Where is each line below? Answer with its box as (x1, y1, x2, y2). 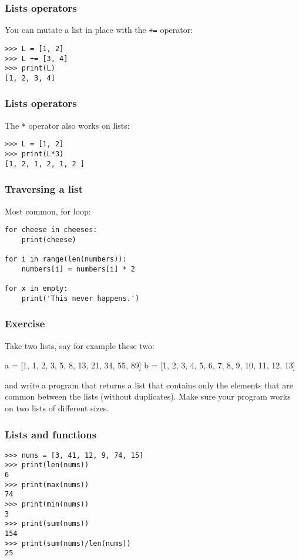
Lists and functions (5, 427, 97, 441)
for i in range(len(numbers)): (5, 255, 127, 264)
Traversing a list (5, 182, 83, 196)
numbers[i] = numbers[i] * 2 (21, 264, 135, 273)
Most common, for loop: (5, 204, 91, 217)
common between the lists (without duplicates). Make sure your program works (5, 390, 291, 403)
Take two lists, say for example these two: (5, 339, 155, 351)
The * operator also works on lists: (5, 119, 130, 131)
